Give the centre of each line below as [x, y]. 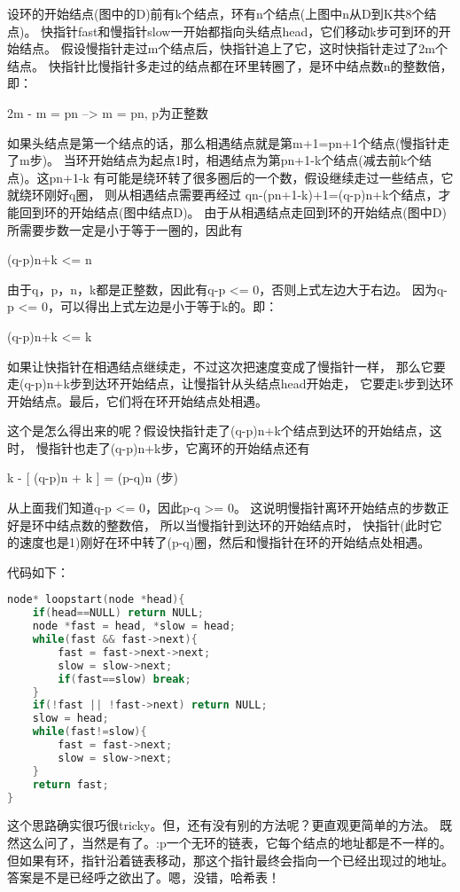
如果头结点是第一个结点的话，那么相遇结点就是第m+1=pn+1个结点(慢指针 [222, 142]
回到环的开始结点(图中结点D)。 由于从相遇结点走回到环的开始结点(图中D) [233, 211]
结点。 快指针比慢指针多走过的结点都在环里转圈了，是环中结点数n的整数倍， [230, 65]
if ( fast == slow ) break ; [125, 679]
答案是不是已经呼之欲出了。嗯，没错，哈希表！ [144, 877]
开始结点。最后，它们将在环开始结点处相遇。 [137, 400]
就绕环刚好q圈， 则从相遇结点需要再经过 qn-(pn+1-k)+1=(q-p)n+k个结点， [223, 195]
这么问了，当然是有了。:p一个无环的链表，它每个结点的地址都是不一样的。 [235, 843]
